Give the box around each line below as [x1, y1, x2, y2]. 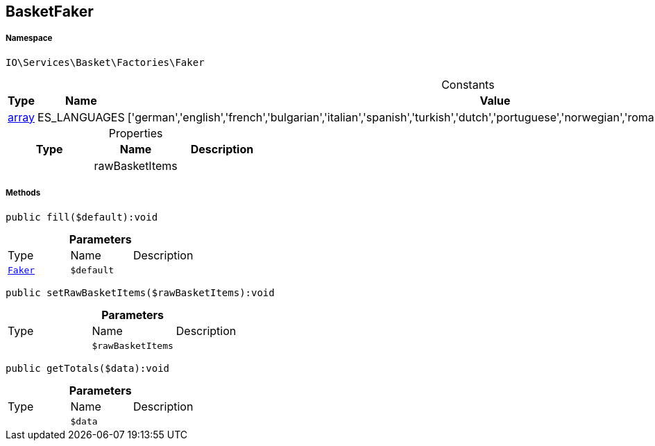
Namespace [6, 33, 53, 44]
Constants [441, 77, 495, 92]
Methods [6, 188, 41, 198]
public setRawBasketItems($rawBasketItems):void [6, 286, 275, 298]
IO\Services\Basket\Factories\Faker [6, 56, 205, 68]
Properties [108, 126, 163, 140]
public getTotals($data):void [6, 362, 170, 374]
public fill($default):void [6, 211, 158, 223]
